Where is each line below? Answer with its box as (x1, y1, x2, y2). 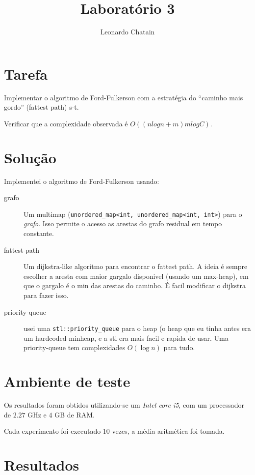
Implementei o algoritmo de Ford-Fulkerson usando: (4, 176, 159, 186)
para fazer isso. (24, 290, 69, 300)
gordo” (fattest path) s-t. (4, 102, 79, 112)
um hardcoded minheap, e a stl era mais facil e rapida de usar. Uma (24, 332, 229, 343)
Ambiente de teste (4, 371, 130, 391)
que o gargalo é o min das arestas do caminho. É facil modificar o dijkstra (24, 280, 246, 291)
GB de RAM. (54, 409, 95, 419)
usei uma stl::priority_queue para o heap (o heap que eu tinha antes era (24, 323, 251, 333)
